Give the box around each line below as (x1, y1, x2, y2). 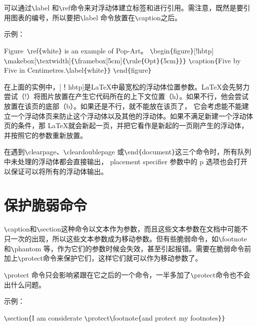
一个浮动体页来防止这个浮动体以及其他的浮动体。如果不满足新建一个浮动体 (10, 110, 253, 121)
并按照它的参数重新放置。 (4, 130, 87, 140)
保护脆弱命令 (4, 195, 87, 215)
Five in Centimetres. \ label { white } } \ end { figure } (4, 65, 152, 75)
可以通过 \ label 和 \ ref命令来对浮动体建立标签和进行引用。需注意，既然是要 (4, 2, 244, 12)
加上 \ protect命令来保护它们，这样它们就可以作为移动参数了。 (4, 253, 202, 263)
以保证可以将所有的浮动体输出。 (4, 166, 108, 176)
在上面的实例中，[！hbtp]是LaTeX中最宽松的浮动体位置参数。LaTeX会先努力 (4, 81, 250, 92)
